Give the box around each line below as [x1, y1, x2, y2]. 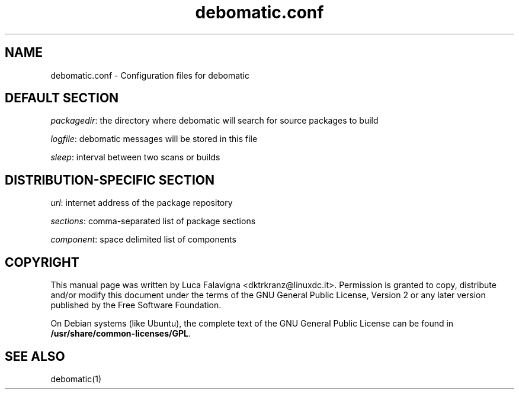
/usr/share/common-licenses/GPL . [50, 328, 191, 339]
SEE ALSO [5, 348, 65, 364]
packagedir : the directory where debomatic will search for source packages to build [50, 115, 379, 126]
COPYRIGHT [5, 254, 79, 270]
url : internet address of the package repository [50, 198, 233, 208]
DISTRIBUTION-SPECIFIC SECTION [5, 172, 214, 188]
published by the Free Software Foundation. [50, 300, 222, 311]
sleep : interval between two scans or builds [50, 152, 220, 163]
